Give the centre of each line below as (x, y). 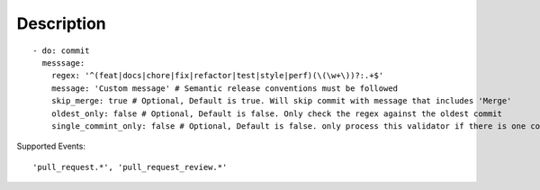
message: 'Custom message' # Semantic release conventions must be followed (225, 88)
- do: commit (61, 50)
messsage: (63, 63)
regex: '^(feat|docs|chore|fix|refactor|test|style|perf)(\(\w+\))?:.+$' (217, 76)
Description (62, 23)
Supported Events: (51, 146)
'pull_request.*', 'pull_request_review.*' (130, 167)
